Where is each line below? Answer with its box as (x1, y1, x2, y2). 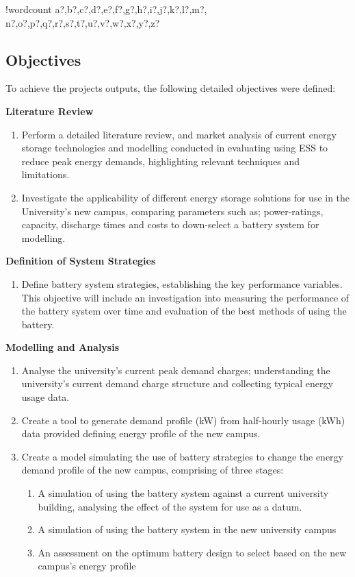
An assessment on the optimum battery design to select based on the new (38, 545, 347, 559)
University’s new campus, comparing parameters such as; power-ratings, (21, 204, 324, 218)
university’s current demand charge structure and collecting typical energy (21, 376, 333, 391)
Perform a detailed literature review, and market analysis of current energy (21, 127, 337, 141)
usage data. (21, 390, 70, 404)
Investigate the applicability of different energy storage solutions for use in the (21, 190, 350, 204)
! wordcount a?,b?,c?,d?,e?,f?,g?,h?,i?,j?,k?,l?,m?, (5, 2, 207, 16)
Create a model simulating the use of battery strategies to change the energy (21, 449, 343, 463)
